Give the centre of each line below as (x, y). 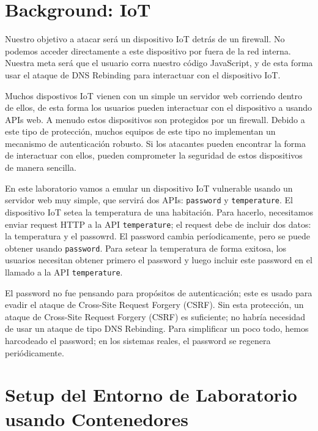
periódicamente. (35, 352)
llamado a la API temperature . (64, 272)
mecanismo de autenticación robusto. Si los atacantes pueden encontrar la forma (155, 143)
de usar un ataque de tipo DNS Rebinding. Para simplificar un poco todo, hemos (157, 328)
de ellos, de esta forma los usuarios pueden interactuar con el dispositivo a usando (159, 107)
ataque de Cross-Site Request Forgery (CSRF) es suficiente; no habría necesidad (155, 316)
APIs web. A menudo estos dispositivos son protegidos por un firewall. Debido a (155, 119)
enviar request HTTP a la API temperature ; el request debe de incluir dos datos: (158, 224)
